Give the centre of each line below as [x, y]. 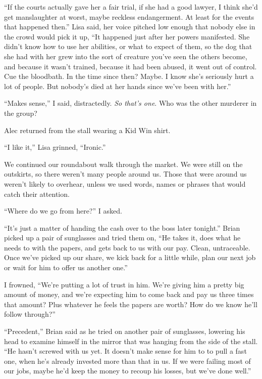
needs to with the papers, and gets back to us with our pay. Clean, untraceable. [127, 247]
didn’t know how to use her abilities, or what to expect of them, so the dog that [128, 46]
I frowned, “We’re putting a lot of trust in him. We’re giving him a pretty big [124, 284]
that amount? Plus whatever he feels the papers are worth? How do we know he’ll [131, 304]
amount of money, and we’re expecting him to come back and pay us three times [129, 294]
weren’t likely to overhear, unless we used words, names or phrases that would [125, 183]
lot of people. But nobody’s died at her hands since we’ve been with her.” [118, 86]
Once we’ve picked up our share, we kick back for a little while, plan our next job [130, 257]
